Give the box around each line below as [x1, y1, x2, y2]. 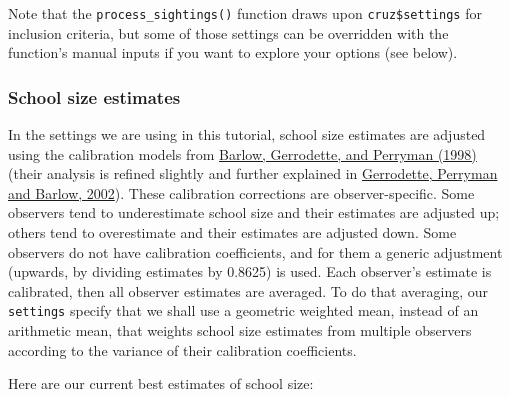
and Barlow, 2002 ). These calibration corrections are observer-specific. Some [8, 182, 475, 203]
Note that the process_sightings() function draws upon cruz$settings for [8, 3, 482, 23]
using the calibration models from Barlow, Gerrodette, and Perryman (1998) [8, 143, 477, 164]
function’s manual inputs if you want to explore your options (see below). [8, 42, 458, 63]
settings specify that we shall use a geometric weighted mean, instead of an [8, 300, 479, 321]
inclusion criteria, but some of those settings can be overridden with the [8, 22, 449, 43]
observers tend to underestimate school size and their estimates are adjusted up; [8, 202, 500, 223]
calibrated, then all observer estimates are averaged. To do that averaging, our [8, 280, 488, 301]
